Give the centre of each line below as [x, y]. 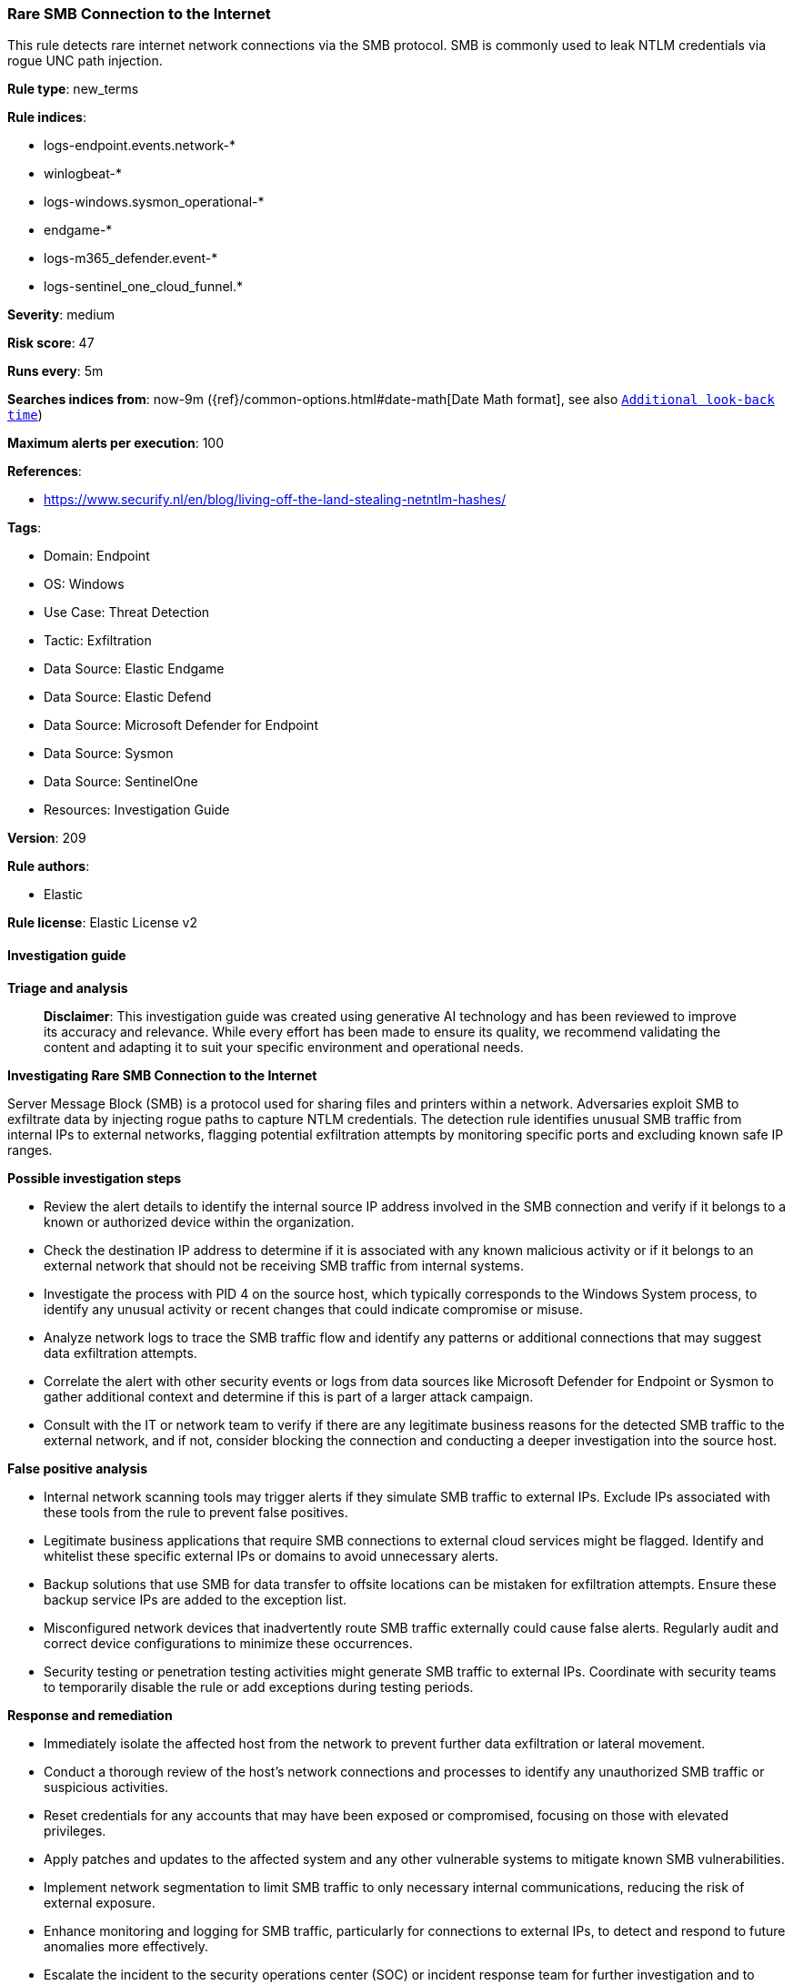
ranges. [30, 1149]
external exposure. [100, 1902]
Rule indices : [47, 117]
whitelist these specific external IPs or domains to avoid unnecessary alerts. [271, 1555]
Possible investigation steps [95, 1178]
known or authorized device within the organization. [199, 1221]
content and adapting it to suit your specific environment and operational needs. [284, 1047]
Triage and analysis [68, 987]
